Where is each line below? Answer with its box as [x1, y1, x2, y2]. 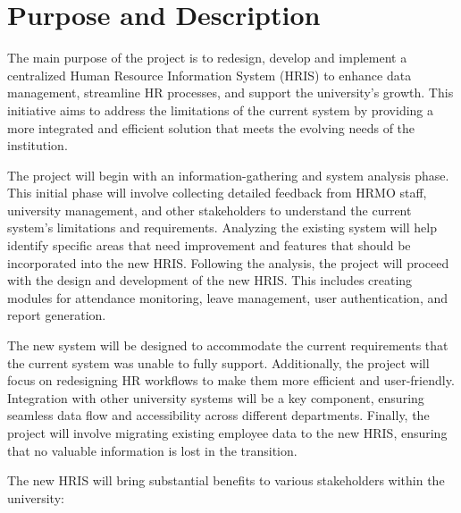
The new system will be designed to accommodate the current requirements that [7, 336, 448, 355]
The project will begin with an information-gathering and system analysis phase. [7, 165, 449, 184]
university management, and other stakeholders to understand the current [7, 200, 412, 219]
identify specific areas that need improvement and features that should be [7, 236, 411, 255]
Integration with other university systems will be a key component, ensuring [7, 388, 424, 407]
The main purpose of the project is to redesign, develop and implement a [7, 48, 407, 67]
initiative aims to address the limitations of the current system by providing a [7, 100, 434, 119]
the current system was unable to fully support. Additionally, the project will [7, 353, 430, 372]
